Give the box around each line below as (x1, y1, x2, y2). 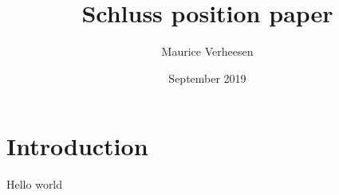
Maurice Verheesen (161, 43, 254, 60)
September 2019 (168, 69, 246, 86)
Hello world (6, 176, 63, 193)
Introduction (6, 130, 148, 162)
